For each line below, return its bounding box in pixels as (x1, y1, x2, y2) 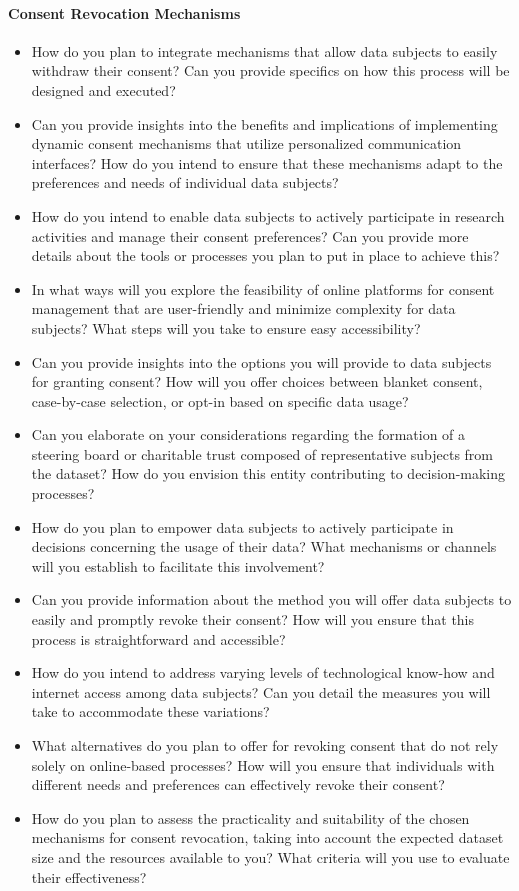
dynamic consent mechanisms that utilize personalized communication (31, 133, 462, 154)
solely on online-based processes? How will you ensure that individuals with (31, 754, 495, 775)
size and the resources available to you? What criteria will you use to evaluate (31, 846, 510, 867)
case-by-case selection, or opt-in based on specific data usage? (31, 390, 409, 411)
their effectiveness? (31, 866, 147, 887)
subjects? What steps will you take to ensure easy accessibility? (31, 317, 421, 338)
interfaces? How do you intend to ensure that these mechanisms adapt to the (31, 152, 503, 173)
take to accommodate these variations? (31, 701, 270, 722)
